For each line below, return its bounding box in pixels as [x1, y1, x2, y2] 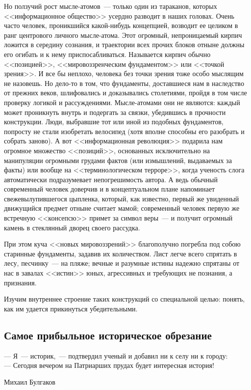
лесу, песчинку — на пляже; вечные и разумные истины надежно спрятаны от [4, 258, 240, 268]
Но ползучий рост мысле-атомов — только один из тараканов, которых [4, 1, 217, 11]
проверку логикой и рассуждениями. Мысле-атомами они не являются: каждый [4, 97, 240, 107]
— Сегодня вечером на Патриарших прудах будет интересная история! [4, 360, 214, 370]
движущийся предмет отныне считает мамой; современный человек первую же [4, 203, 240, 213]
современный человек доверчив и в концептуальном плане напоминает [4, 184, 215, 194]
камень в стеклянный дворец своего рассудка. [4, 222, 140, 232]
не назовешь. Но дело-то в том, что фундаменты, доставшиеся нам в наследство [4, 78, 244, 88]
